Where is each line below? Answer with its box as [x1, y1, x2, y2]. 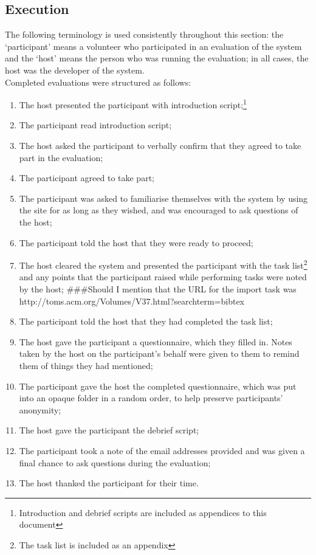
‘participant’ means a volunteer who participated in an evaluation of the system [5, 40, 302, 52]
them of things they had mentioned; [19, 359, 153, 371]
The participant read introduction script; [19, 119, 172, 131]
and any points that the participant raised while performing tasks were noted [19, 271, 307, 283]
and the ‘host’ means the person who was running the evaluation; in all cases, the [5, 52, 309, 64]
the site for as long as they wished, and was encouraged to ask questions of [19, 204, 298, 216]
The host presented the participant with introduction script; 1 [19, 97, 247, 111]
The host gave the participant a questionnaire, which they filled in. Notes [19, 335, 292, 348]
